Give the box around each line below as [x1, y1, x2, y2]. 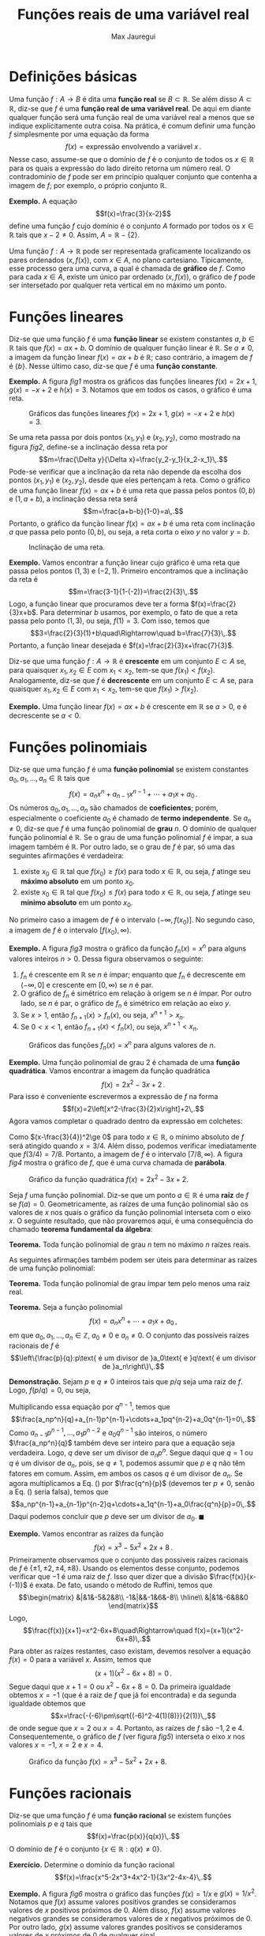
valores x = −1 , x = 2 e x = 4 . [9, 1740, 103, 1750]
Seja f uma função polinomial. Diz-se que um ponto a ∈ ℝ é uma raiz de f [9, 1190, 249, 1199]
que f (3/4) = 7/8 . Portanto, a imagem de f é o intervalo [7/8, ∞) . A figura [9, 1150, 244, 1159]
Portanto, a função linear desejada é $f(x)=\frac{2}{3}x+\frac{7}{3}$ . [9, 641, 235, 651]
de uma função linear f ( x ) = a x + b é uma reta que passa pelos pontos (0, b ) [9, 486, 256, 495]
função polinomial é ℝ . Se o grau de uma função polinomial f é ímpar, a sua [9, 832, 253, 842]
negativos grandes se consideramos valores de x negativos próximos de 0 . [9, 1914, 253, 1923]
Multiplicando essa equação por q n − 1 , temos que [9, 1401, 170, 1411]
